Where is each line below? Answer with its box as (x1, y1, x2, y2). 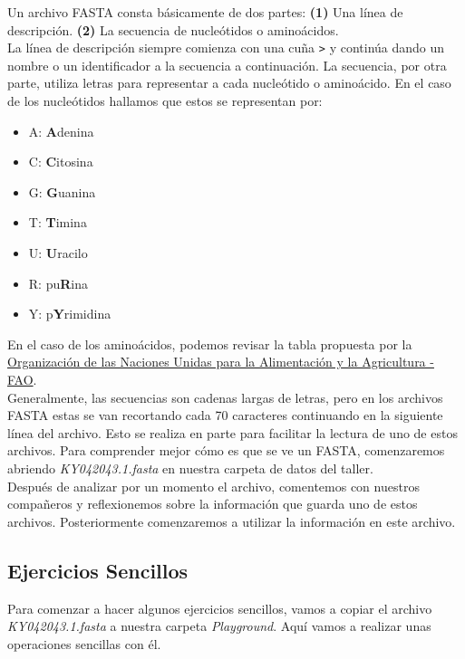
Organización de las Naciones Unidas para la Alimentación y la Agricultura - (7, 352, 434, 371)
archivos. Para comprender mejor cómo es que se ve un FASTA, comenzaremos (7, 441, 445, 460)
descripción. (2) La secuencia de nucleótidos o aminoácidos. (7, 20, 339, 39)
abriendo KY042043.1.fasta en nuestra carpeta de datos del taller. (7, 458, 373, 477)
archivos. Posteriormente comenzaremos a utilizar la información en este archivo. (7, 511, 456, 530)
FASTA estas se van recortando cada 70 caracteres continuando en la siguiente (7, 406, 443, 425)
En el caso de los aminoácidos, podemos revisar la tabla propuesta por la (7, 334, 412, 353)
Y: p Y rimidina (28, 304, 111, 323)
